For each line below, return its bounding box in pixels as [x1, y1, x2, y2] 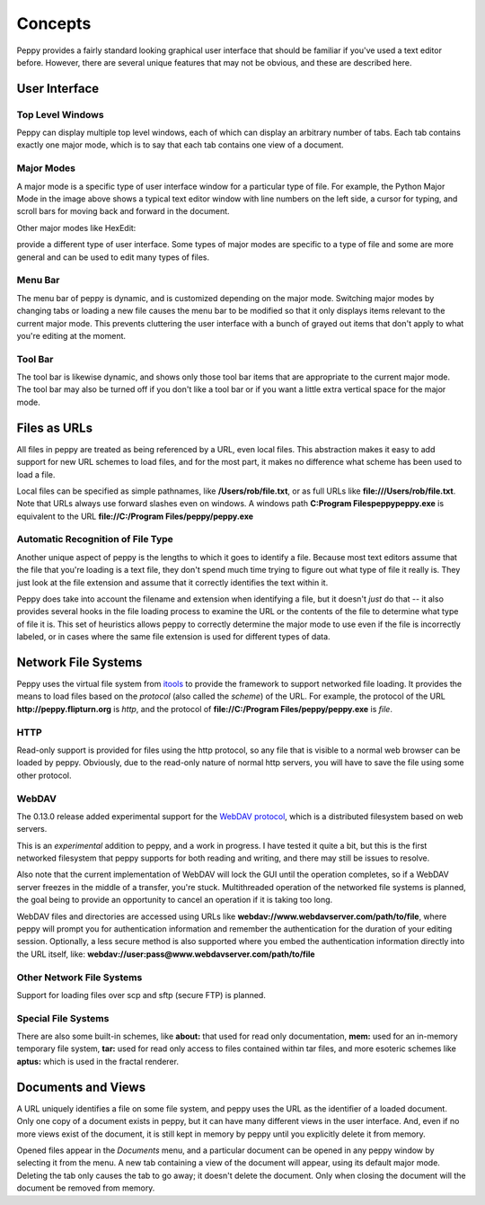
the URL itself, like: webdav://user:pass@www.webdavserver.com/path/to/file [16, 949, 315, 960]
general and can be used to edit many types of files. [16, 252, 210, 263]
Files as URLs [16, 420, 93, 435]
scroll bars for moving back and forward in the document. [16, 206, 230, 217]
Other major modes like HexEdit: [16, 222, 137, 233]
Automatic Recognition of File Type [16, 533, 174, 546]
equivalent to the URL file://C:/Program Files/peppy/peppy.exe [16, 511, 254, 522]
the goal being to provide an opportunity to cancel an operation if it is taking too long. [16, 895, 333, 906]
